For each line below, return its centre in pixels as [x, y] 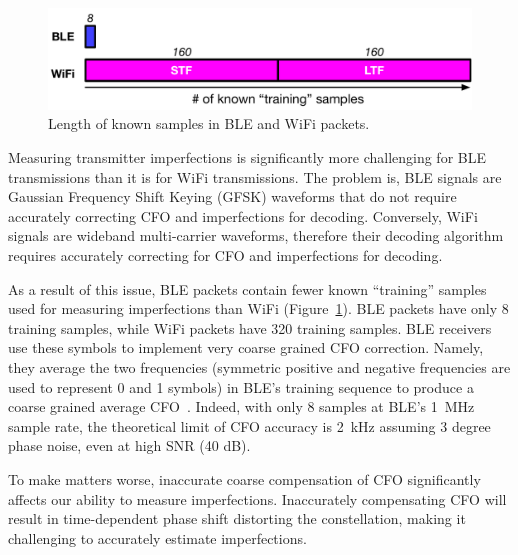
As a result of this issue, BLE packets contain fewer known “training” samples [247, 288]
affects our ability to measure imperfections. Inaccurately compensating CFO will [257, 498]
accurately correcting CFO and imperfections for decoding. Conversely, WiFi [243, 215]
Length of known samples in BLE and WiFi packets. [209, 123]
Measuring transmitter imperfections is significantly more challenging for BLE [247, 157]
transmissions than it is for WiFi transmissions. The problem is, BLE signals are [255, 176]
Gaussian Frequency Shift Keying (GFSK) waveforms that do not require [232, 196]
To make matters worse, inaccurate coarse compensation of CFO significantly [244, 478]
